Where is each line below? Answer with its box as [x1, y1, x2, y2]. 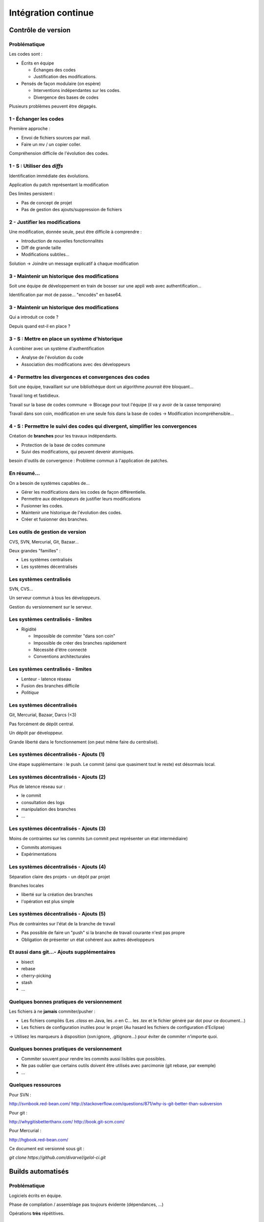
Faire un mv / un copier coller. [21, 141, 82, 147]
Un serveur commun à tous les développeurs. [9, 595, 101, 601]
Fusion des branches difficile [21, 682, 80, 689]
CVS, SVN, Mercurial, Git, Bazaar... [9, 539, 79, 545]
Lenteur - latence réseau [21, 676, 71, 682]
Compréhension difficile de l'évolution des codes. [9, 151, 109, 156]
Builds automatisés [9, 1167, 69, 1176]
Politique [21, 690, 39, 696]
